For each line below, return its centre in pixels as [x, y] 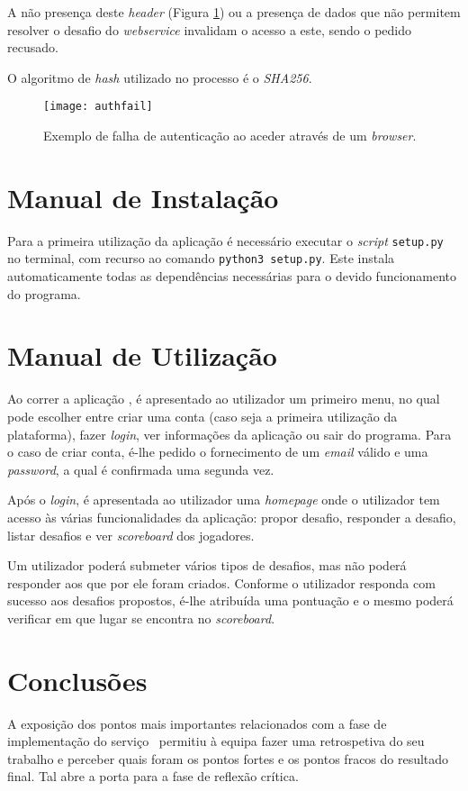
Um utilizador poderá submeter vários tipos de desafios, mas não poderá [207, 565]
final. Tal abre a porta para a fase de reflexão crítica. [153, 776]
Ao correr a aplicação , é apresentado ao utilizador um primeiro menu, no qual [224, 399]
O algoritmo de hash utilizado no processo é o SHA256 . [160, 77]
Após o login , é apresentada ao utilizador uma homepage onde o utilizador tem [224, 500]
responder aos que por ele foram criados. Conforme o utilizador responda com [221, 582]
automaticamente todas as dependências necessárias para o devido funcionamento [232, 276]
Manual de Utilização [142, 355]
